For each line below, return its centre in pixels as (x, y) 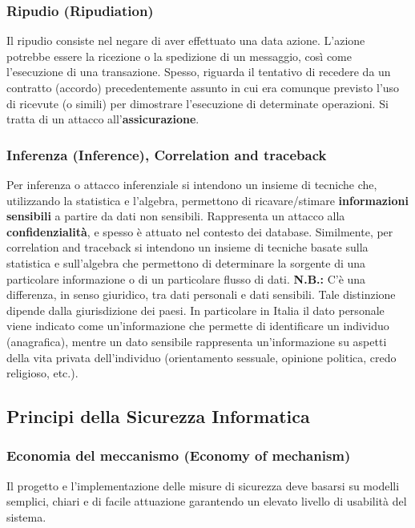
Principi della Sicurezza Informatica (158, 416)
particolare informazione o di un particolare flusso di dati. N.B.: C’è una (186, 278)
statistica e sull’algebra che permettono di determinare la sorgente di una (186, 262)
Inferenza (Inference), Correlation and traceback (167, 154)
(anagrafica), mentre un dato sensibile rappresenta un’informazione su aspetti (197, 341)
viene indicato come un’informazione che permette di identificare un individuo (198, 326)
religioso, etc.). (42, 373)
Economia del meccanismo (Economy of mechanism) (179, 455)
